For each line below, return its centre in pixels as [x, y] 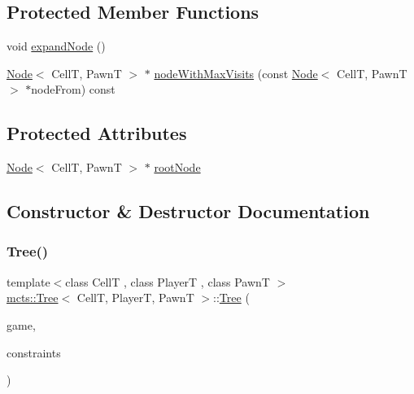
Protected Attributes [97, 133]
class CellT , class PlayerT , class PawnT [168, 281]
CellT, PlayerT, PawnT [135, 298]
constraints [34, 352]
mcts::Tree [33, 298]
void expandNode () [56, 46]
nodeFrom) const [73, 89]
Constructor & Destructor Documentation [188, 211]
